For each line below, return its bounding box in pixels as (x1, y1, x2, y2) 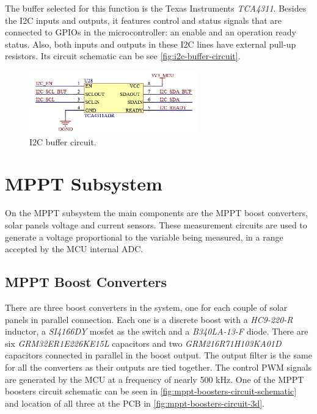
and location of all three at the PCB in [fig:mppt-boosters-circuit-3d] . (5, 396, 264, 409)
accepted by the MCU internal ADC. (5, 242, 144, 255)
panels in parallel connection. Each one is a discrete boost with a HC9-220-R (5, 313, 293, 325)
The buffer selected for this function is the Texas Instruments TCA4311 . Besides (5, 2, 307, 14)
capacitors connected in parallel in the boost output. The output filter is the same (5, 349, 312, 361)
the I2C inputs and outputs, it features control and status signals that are (5, 13, 282, 26)
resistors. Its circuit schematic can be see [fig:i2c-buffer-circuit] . (5, 49, 241, 62)
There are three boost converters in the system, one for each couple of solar (5, 300, 288, 313)
